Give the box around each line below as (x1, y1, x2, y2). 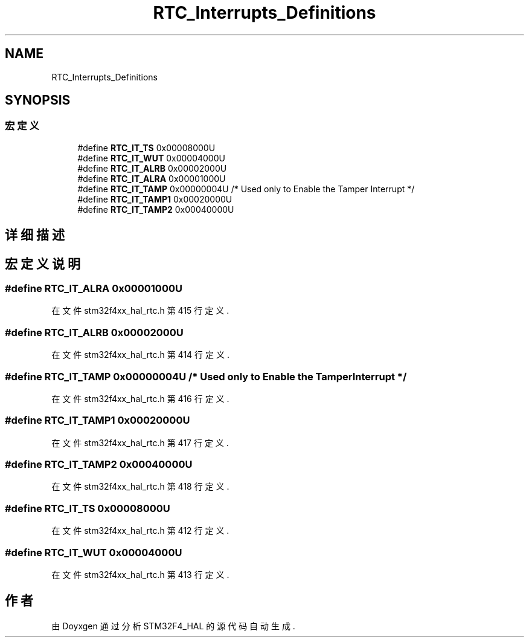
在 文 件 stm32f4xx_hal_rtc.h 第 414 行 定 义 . (51, 349, 229, 360)
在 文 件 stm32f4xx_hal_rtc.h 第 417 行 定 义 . (51, 437, 229, 448)
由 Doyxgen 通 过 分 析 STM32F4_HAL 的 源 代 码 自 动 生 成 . (51, 620, 295, 631)
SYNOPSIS (5, 92, 71, 108)
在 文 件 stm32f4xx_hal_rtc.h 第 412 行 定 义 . (51, 525, 229, 536)
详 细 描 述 (5, 227, 65, 243)
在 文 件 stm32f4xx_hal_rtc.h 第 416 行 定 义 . (51, 393, 229, 404)
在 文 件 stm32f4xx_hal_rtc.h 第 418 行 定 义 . (51, 481, 229, 492)
